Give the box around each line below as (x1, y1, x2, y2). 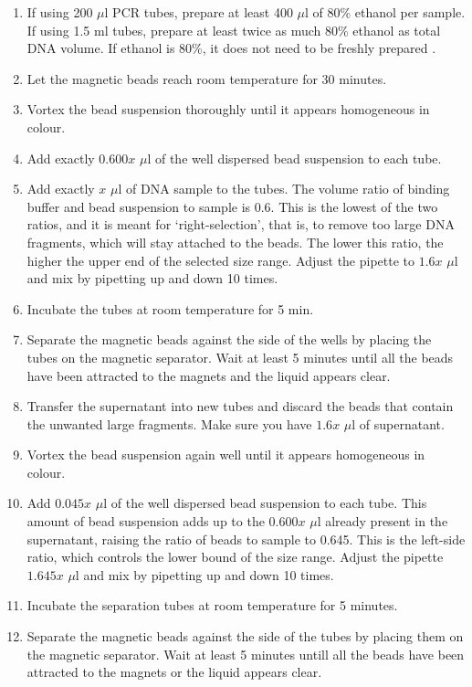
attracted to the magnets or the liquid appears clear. (26, 662, 322, 682)
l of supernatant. (351, 414, 445, 433)
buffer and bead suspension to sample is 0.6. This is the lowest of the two (26, 196, 438, 216)
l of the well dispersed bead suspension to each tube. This (103, 493, 427, 513)
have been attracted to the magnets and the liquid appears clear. (26, 365, 391, 385)
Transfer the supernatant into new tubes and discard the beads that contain (26, 396, 454, 416)
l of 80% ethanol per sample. (305, 3, 466, 21)
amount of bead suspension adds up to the (26, 512, 265, 531)
